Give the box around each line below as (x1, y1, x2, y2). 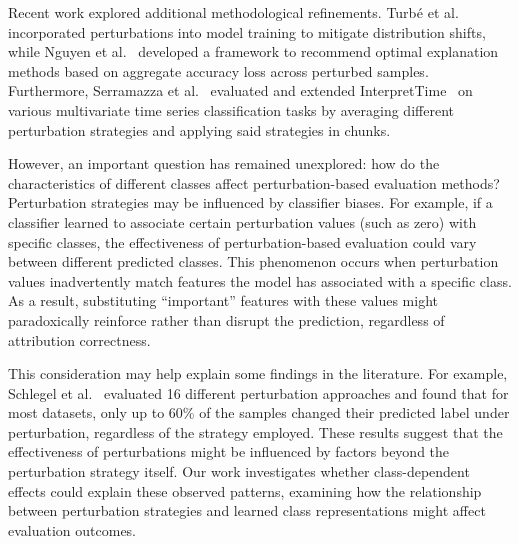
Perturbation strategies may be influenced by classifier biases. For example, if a (8, 192, 493, 213)
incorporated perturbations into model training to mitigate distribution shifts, (8, 21, 486, 42)
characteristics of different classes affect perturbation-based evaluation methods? (8, 172, 500, 193)
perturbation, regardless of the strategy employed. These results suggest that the (8, 421, 503, 442)
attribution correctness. (8, 329, 151, 350)
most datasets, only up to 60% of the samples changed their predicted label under (8, 402, 510, 423)
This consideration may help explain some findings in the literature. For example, (8, 363, 508, 384)
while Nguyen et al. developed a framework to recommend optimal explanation (8, 41, 499, 62)
